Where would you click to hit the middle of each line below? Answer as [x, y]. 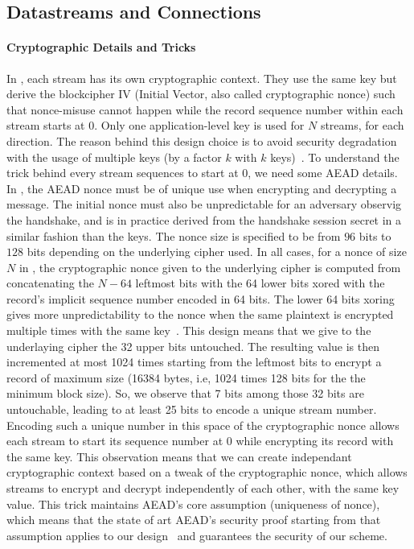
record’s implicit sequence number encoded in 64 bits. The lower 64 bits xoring [201, 298]
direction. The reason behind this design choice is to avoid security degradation [202, 140]
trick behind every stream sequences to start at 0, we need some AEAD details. [202, 173]
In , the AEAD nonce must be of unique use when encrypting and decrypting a [202, 188]
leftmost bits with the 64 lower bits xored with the [260, 283]
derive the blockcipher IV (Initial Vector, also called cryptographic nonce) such [201, 94]
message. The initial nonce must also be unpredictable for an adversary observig [204, 204]
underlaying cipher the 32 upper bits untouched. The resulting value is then [193, 346]
